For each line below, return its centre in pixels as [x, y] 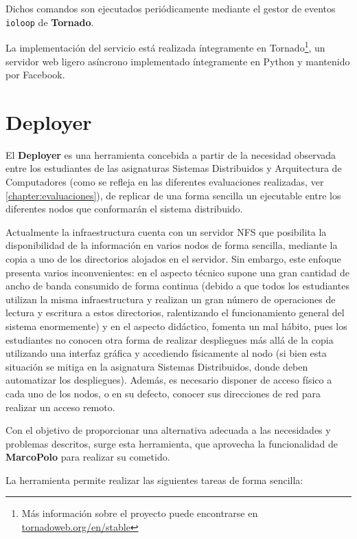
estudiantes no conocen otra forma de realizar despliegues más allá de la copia [170, 339]
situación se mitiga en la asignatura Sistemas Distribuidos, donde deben [157, 366]
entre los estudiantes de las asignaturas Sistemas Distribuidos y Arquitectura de [174, 168]
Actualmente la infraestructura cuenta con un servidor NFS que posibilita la [166, 231]
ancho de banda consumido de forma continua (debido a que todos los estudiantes [177, 286]
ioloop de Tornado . [50, 22]
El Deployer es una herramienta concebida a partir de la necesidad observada [171, 154]
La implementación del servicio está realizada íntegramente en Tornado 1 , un [165, 46]
